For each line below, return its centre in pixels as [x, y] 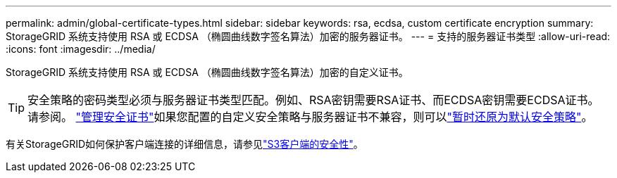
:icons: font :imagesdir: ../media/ [81, 49]
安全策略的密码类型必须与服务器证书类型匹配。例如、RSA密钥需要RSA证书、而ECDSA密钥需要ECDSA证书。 [313, 100]
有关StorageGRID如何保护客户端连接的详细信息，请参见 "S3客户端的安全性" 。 [185, 144]
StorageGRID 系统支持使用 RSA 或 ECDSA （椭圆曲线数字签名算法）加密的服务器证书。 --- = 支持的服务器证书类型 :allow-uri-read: [308, 36]
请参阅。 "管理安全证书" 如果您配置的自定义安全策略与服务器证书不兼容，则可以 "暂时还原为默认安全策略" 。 [310, 117]
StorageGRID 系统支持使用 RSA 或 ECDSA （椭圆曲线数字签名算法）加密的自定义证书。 [207, 72]
